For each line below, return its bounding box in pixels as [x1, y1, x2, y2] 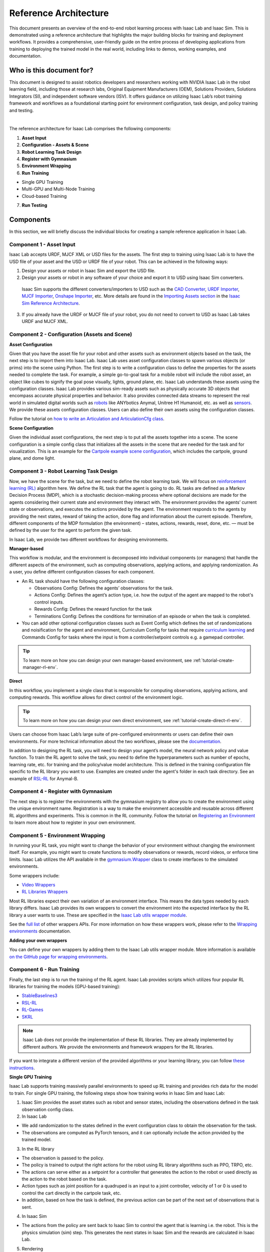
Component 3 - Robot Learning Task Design [9, 468, 118, 475]
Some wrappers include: [9, 872, 60, 878]
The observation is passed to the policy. [21, 1155, 104, 1161]
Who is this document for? [9, 66, 93, 75]
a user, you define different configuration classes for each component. [9, 569, 155, 575]
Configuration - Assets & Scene [21, 142, 89, 148]
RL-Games [21, 1007, 43, 1013]
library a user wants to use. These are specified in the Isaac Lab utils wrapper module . [9, 912, 187, 918]
